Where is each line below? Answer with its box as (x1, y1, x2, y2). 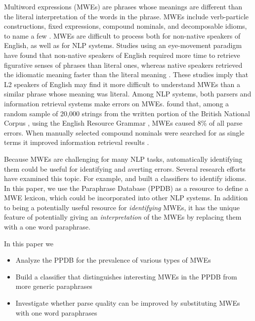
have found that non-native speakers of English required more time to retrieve (4, 49, 240, 60)
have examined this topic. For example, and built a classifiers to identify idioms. (4, 173, 247, 183)
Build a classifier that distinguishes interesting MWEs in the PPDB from (15, 271, 237, 281)
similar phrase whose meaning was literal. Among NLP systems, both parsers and (4, 89, 252, 99)
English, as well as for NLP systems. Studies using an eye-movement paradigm (4, 40, 242, 50)
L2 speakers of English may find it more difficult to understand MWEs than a (4, 79, 240, 89)
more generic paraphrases (15, 281, 92, 291)
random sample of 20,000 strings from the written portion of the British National (4, 108, 250, 118)
